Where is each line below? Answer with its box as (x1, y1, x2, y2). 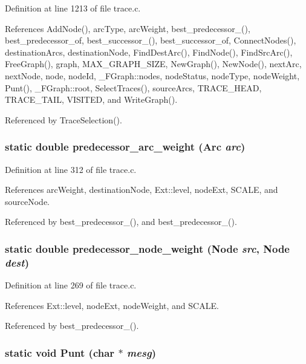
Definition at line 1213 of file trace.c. (5, 2, 141, 14)
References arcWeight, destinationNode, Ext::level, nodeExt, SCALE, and (5, 183, 278, 196)
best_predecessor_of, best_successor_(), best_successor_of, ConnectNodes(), (5, 34, 296, 47)
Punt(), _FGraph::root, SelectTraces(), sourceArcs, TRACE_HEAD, (5, 81, 262, 94)
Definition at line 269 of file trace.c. (5, 279, 137, 291)
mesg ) (126, 345, 156, 360)
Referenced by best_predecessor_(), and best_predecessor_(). (5, 215, 237, 228)
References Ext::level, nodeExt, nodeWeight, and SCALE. (5, 299, 219, 311)
